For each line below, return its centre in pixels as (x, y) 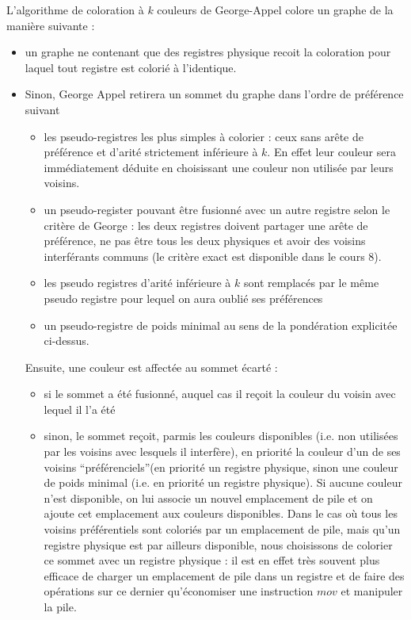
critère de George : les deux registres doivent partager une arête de (206, 225)
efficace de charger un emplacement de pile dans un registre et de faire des (224, 575)
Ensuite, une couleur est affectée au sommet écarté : (151, 367)
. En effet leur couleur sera (331, 152)
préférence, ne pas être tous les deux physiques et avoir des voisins (205, 241)
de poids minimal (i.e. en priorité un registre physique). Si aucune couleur (223, 482)
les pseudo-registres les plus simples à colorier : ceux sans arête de (204, 136)
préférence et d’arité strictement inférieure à (151, 152)
